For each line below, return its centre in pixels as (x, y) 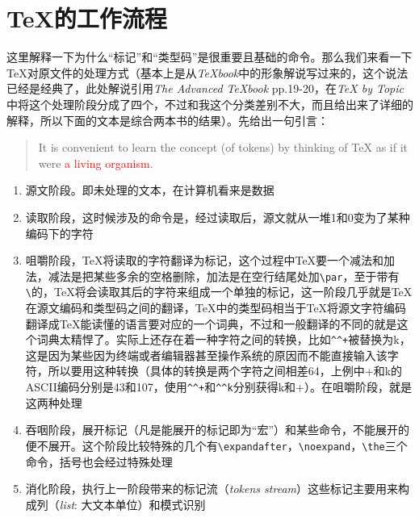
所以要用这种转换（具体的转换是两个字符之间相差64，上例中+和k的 (225, 371)
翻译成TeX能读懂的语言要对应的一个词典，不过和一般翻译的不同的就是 (211, 323)
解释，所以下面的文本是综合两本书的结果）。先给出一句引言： (168, 120)
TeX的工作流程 (87, 18)
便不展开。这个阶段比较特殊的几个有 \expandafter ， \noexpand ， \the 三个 (216, 445)
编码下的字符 (59, 233)
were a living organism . (96, 163)
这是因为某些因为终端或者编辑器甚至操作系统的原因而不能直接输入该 (206, 355)
